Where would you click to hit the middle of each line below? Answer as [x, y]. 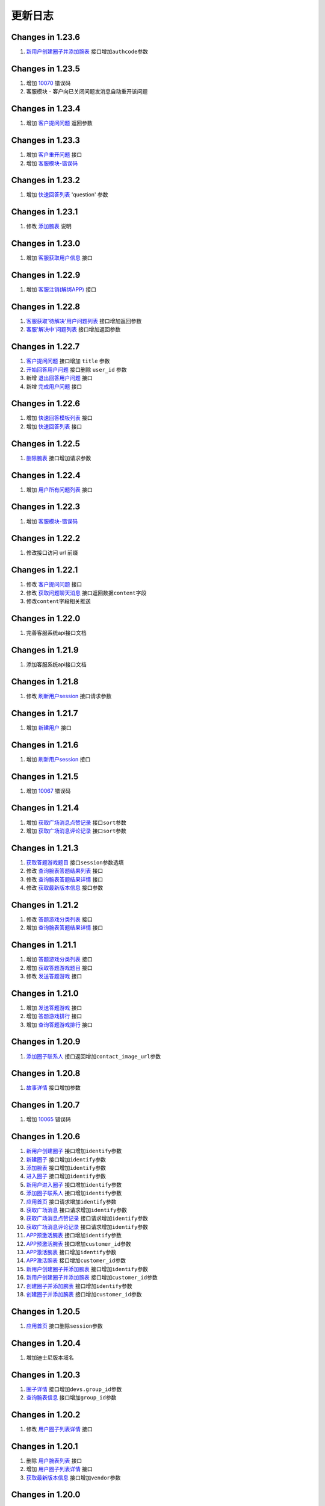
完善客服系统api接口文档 [56, 633]
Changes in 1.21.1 [44, 945]
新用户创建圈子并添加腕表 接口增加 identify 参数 [87, 1269]
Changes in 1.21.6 [45, 745]
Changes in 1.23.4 [46, 109]
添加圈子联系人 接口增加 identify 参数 [74, 1193]
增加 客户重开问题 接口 [54, 155]
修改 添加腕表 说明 [49, 227]
